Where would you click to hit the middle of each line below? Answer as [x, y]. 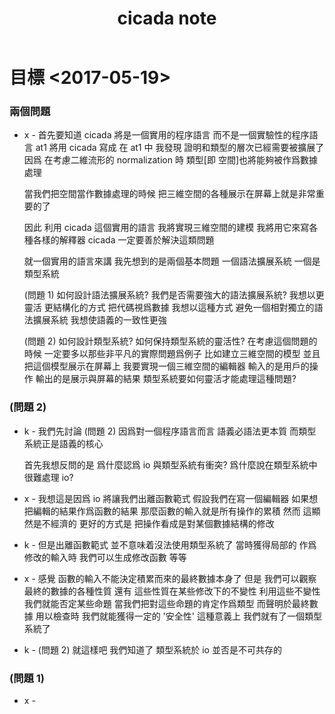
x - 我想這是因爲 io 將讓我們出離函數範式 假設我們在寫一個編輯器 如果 [166, 498]
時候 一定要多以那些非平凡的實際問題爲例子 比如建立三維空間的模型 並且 [172, 354]
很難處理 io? [48, 477]
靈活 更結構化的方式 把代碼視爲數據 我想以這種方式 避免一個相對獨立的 [169, 308]
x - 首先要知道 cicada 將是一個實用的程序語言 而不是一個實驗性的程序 [166, 135]
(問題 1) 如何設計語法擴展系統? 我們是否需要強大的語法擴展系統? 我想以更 [174, 295]
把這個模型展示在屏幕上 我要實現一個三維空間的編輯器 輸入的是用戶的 [166, 366]
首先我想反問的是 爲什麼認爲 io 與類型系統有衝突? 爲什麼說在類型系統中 [170, 464]
